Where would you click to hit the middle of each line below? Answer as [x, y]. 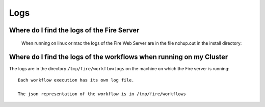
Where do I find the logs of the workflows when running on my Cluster [119, 57]
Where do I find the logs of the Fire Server [74, 30]
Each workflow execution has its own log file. [76, 80]
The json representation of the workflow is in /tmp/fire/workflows [102, 94]
